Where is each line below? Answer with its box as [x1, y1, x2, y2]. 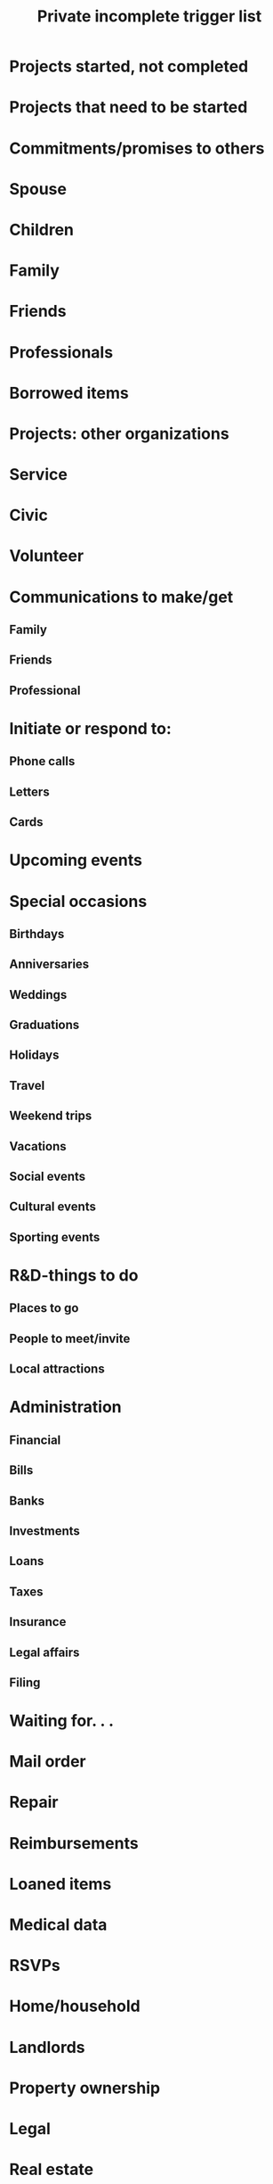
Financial [9, 1432, 61, 1447]
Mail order [9, 1751, 86, 1772]
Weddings [9, 987, 68, 1002]
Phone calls [9, 754, 76, 769]
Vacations [9, 1139, 67, 1154]
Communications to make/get [9, 587, 234, 607]
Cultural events [9, 1199, 96, 1215]
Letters [9, 784, 51, 799]
